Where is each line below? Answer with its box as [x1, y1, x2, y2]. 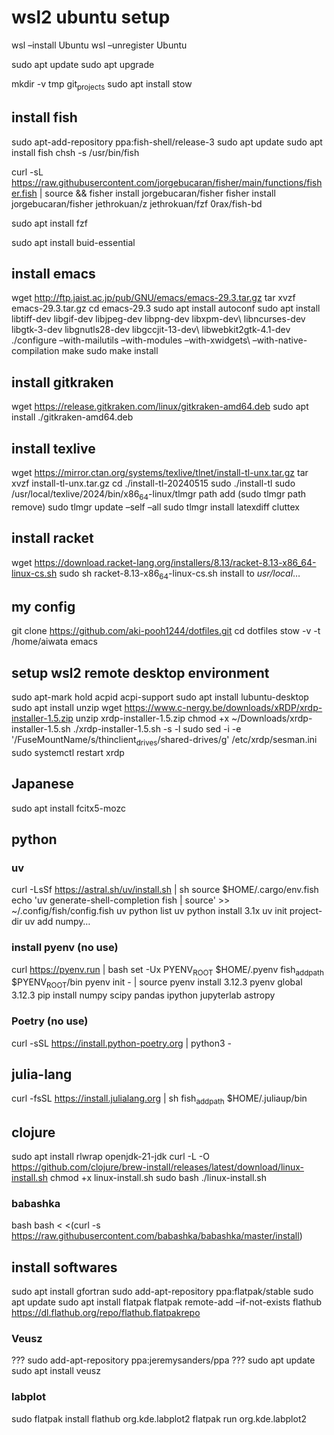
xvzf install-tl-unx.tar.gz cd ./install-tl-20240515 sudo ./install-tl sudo [11, 477, 296, 489]
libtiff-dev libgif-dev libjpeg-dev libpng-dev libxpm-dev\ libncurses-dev [11, 313, 306, 325]
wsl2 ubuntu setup [11, 6, 171, 29]
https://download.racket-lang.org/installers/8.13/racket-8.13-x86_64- [34, 556, 317, 568]
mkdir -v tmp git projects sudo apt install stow [11, 77, 193, 92]
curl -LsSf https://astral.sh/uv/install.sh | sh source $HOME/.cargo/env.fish [11, 884, 319, 896]
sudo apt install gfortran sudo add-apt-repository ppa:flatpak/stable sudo [11, 1286, 314, 1298]
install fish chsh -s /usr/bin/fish [11, 146, 140, 158]
